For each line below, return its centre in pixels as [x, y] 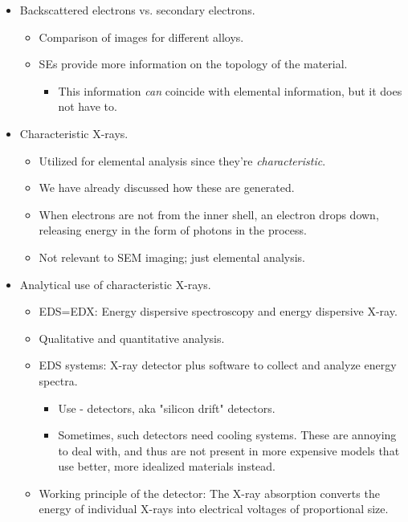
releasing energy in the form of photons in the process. [173, 230]
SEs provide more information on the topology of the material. [193, 64]
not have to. [88, 106]
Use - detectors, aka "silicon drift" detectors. [167, 408]
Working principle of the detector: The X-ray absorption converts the [209, 493]
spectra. [58, 380]
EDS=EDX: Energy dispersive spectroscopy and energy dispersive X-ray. [218, 311]
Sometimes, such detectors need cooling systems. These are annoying [227, 435]
